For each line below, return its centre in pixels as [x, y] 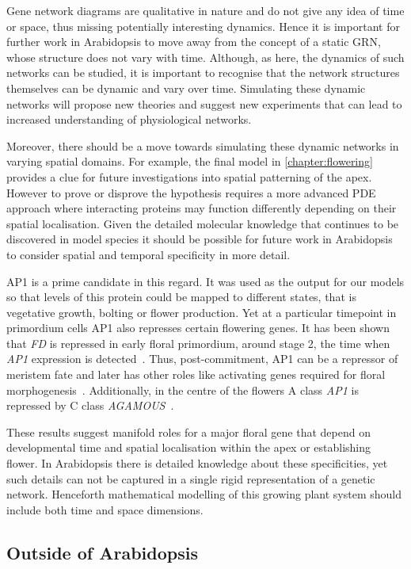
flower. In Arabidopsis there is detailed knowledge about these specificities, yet [197, 463]
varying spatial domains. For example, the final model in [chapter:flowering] [190, 161]
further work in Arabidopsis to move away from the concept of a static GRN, [194, 42]
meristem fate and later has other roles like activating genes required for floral [196, 374]
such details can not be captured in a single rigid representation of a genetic [191, 478]
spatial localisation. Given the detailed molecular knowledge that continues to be [203, 223]
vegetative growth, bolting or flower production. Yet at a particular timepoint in [202, 312]
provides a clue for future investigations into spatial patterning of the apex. [189, 176]
